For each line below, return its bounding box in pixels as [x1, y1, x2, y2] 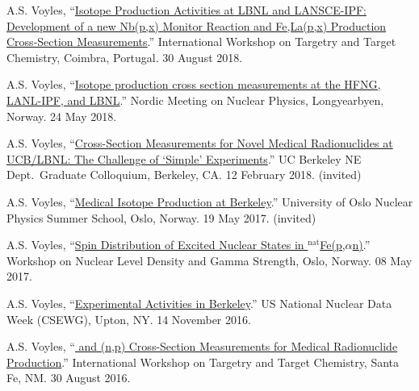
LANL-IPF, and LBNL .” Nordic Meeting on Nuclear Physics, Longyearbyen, [6, 91, 384, 108]
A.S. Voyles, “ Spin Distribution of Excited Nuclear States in [6, 236, 304, 253]
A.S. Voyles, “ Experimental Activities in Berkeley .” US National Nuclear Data [6, 294, 392, 311]
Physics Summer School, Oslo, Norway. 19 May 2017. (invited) [6, 209, 316, 226]
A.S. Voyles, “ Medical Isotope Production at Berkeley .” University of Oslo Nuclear [6, 193, 413, 210]
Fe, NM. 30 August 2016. [6, 369, 131, 386]
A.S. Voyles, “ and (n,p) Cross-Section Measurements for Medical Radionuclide [6, 338, 398, 355]
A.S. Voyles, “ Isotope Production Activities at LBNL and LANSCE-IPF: [6, 2, 367, 18]
